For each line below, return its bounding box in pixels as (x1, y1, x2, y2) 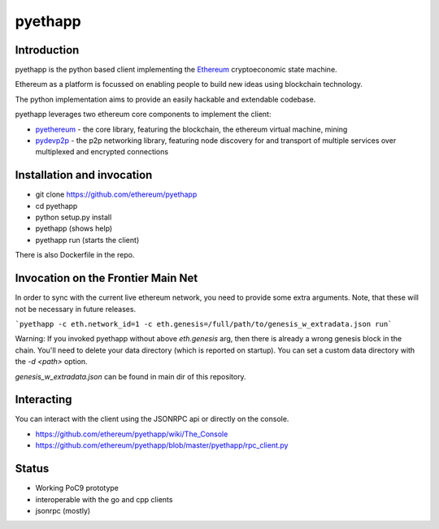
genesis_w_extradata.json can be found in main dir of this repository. (15, 371, 247, 381)
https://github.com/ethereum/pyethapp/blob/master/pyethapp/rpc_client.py (35, 440, 289, 450)
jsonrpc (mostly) (35, 505, 91, 515)
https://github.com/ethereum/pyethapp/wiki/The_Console (35, 429, 228, 439)
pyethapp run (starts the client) (35, 235, 140, 245)
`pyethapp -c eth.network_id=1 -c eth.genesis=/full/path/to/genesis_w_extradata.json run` (15, 319, 393, 328)
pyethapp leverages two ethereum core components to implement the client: (15, 110, 272, 119)
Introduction (15, 43, 80, 57)
